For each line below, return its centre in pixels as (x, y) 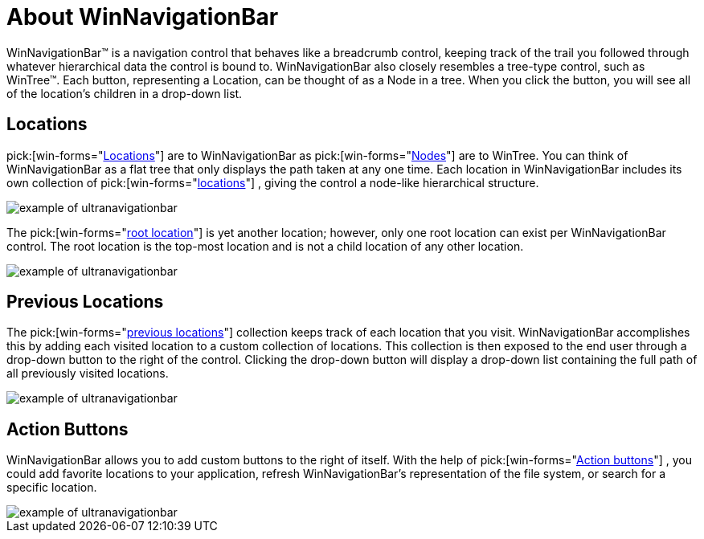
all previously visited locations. (88, 374)
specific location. (52, 488)
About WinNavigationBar (143, 17)
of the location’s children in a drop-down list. (125, 93)
